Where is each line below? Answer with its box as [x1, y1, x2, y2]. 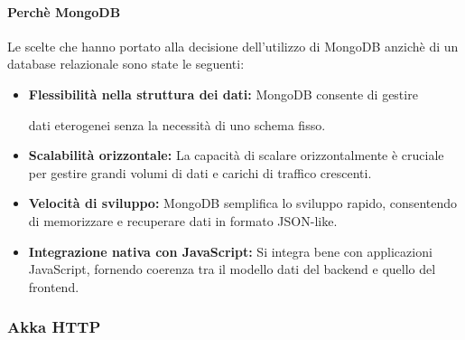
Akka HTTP [7, 316, 101, 338]
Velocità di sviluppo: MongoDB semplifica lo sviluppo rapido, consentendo [28, 194, 458, 212]
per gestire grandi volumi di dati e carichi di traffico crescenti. [28, 163, 372, 182]
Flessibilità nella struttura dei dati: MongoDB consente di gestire [28, 84, 418, 103]
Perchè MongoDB [7, 2, 121, 21]
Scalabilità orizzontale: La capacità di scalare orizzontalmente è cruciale [28, 146, 444, 165]
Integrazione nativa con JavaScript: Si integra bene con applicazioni [28, 241, 432, 260]
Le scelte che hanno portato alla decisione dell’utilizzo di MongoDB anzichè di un [7, 36, 459, 55]
